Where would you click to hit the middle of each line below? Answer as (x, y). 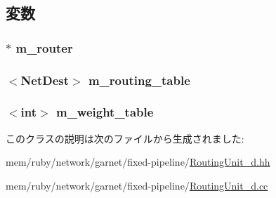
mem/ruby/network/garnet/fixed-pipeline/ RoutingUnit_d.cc (137, 185)
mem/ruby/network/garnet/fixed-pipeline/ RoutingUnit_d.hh (138, 162)
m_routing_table (139, 80)
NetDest (45, 80)
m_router (44, 47)
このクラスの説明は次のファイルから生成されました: (125, 138)
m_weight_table (105, 112)
